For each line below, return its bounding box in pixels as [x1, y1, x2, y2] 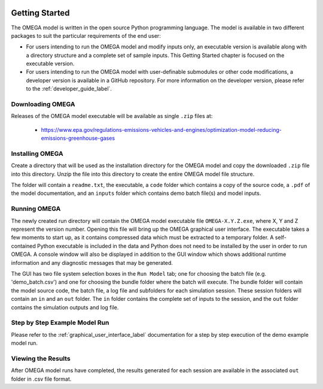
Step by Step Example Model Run [11, 318, 109, 327]
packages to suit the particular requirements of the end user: [11, 32, 161, 39]
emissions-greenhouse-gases [41, 135, 115, 142]
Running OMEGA [11, 204, 61, 213]
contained [11, 242, 36, 249]
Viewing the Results [11, 354, 71, 363]
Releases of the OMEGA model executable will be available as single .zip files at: [11, 113, 213, 120]
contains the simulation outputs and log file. [11, 303, 119, 311]
